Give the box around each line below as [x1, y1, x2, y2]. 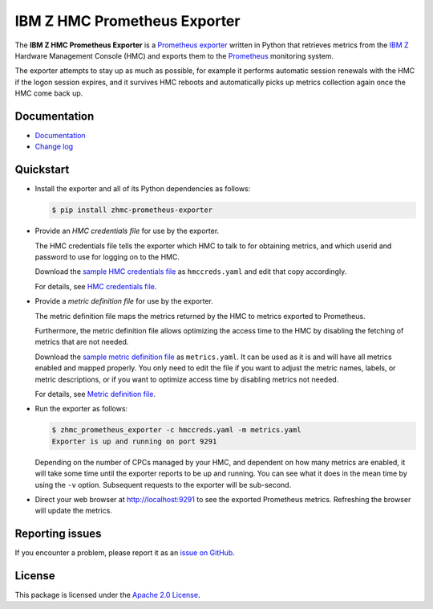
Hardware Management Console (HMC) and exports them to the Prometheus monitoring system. [14, 51, 334, 60]
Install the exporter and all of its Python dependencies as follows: [34, 184, 251, 194]
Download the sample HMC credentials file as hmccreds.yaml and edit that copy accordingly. [34, 267, 347, 276]
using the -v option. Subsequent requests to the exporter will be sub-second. [34, 480, 292, 489]
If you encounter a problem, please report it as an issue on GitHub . [14, 548, 236, 558]
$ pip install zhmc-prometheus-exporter [51, 206, 212, 215]
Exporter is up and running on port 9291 [51, 436, 217, 446]
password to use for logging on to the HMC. [34, 252, 180, 262]
